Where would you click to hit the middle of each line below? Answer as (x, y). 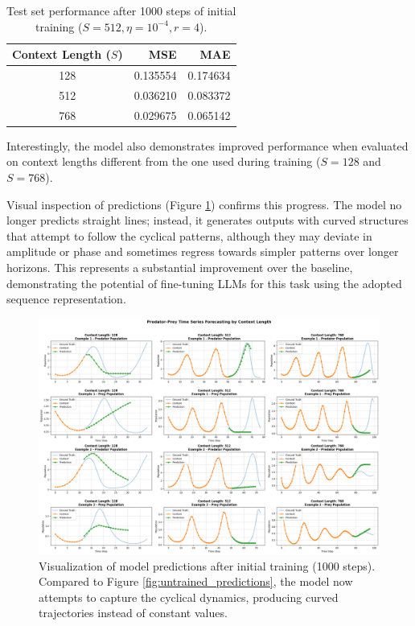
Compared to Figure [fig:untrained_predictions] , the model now (196, 581)
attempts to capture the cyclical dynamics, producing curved (189, 597)
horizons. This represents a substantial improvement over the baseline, (180, 267)
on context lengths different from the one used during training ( (164, 161)
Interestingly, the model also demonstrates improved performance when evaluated (207, 145)
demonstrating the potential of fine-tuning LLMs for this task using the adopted (204, 283)
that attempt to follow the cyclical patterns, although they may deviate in (189, 235)
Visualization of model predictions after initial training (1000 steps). (207, 565)
